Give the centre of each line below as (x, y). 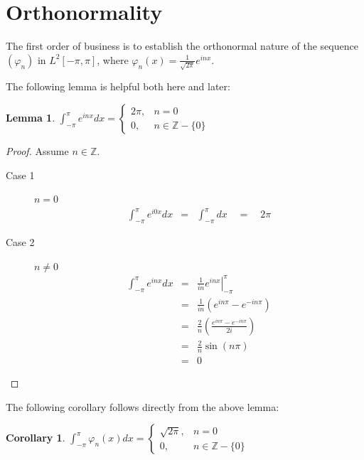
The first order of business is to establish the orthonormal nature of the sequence (182, 46)
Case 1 (20, 175)
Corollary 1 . (36, 438)
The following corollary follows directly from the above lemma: (143, 406)
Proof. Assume (37, 151)
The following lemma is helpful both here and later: (118, 86)
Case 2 (20, 242)
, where (113, 59)
